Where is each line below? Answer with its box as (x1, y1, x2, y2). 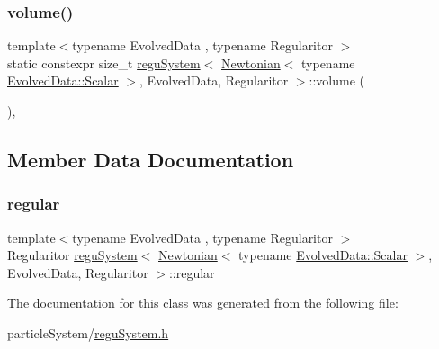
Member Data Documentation (7, 145, 294, 173)
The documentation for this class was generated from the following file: (7, 293, 399, 312)
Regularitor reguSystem (7, 246, 138, 264)
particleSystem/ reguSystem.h (7, 323, 169, 342)
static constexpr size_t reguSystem (7, 53, 201, 72)
